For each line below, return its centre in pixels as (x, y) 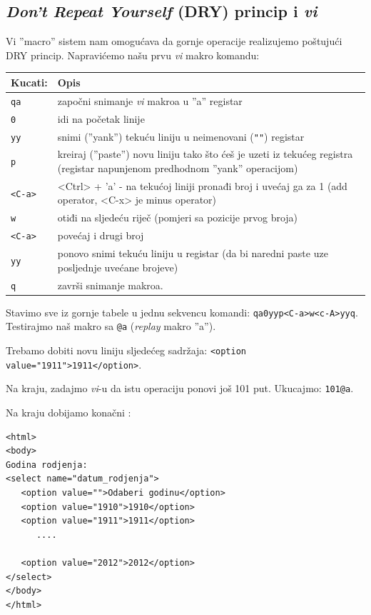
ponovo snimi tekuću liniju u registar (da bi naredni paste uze (193, 253)
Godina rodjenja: (47, 465)
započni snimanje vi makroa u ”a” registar (150, 100)
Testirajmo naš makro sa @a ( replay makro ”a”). (111, 326)
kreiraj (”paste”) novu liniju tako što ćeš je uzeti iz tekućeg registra (205, 154)
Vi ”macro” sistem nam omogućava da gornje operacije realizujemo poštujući (174, 41)
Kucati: (29, 82)
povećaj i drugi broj (101, 235)
